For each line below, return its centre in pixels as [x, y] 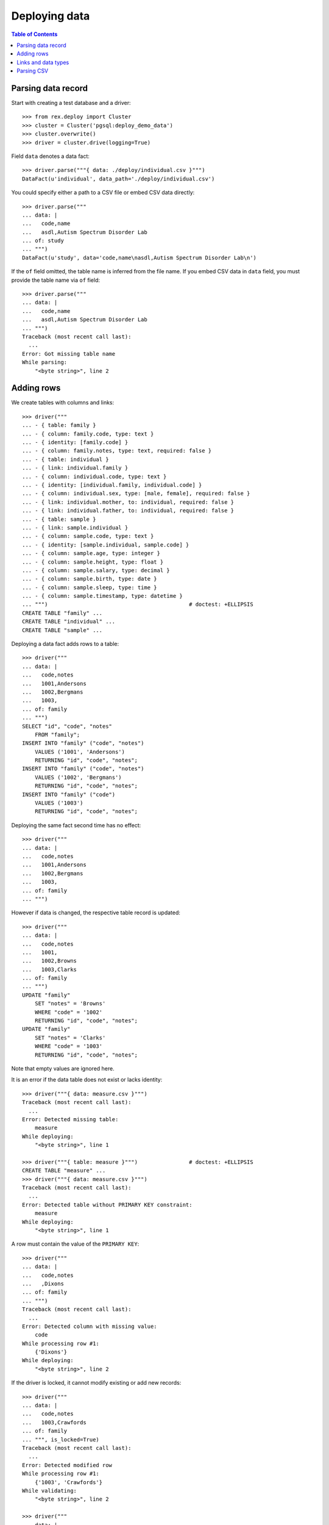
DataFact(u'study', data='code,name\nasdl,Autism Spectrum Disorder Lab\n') [140, 257]
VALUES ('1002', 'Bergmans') [78, 777]
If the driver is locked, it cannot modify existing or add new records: [96, 1383]
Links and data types [43, 62]
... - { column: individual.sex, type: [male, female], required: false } [136, 493]
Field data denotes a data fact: [50, 156]
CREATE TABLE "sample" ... [62, 630]
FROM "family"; [57, 734]
